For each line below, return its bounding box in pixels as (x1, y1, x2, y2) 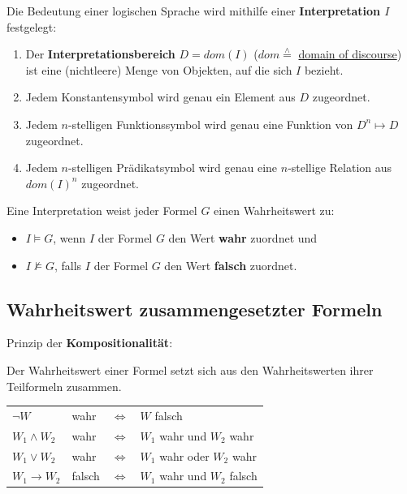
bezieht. (304, 61, 344, 78)
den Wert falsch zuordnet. (164, 256, 297, 273)
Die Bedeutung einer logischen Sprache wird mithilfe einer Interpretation (6, 2, 380, 19)
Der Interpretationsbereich (25, 45, 175, 62)
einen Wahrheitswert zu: (214, 202, 335, 219)
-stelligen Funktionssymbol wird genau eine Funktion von (67, 115, 353, 132)
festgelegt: (6, 18, 57, 35)
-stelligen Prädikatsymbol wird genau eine (67, 159, 278, 176)
